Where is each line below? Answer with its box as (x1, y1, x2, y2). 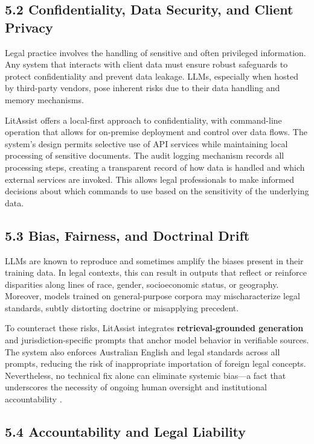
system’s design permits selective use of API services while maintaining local (5, 137, 288, 150)
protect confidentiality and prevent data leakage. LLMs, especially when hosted (5, 69, 299, 82)
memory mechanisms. (5, 93, 84, 106)
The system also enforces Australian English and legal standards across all (5, 345, 280, 358)
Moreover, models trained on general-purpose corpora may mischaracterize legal (5, 290, 301, 302)
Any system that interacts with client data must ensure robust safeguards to (5, 58, 288, 71)
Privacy (5, 17, 53, 36)
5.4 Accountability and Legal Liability (5, 422, 246, 441)
